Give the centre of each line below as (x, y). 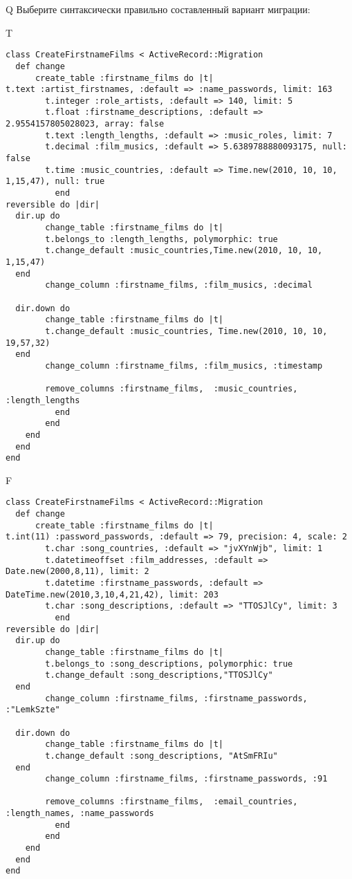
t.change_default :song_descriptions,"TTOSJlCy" (159, 675)
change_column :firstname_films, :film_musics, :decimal (179, 285)
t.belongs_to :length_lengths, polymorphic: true (161, 239)
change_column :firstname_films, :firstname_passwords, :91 (186, 779)
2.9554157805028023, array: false (85, 124)
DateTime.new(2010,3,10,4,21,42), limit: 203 (112, 594)
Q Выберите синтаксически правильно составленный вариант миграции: (158, 9)
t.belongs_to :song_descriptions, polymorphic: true (169, 664)
